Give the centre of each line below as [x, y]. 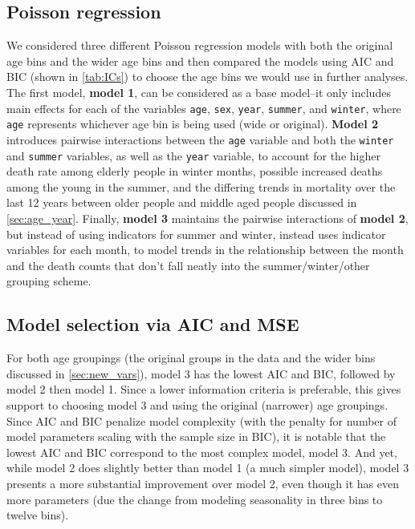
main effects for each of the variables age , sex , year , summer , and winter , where [204, 108]
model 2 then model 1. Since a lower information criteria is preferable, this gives [204, 389]
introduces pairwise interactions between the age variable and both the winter [200, 139]
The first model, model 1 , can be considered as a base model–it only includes [199, 92]
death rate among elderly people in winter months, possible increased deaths [195, 171]
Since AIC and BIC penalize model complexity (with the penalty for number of [201, 420]
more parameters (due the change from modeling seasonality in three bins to [195, 499]
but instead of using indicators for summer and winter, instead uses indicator [196, 234]
